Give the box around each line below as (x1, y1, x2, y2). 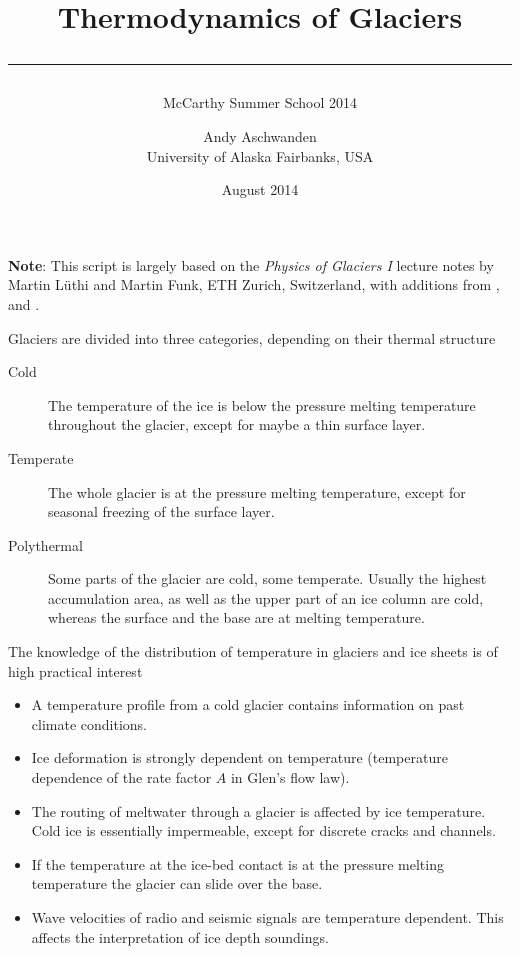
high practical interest (8, 660, 143, 681)
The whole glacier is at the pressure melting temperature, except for (48, 481, 466, 502)
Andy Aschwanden (203, 125, 317, 146)
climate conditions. (31, 713, 147, 734)
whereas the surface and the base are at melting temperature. (48, 607, 425, 628)
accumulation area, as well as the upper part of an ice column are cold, (48, 587, 484, 608)
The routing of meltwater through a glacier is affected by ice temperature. (31, 800, 486, 821)
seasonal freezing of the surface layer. (48, 501, 275, 522)
